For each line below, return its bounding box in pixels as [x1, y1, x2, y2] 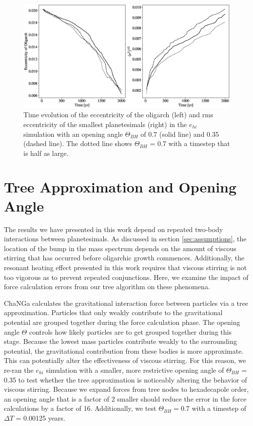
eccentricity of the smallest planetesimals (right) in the [23, 119, 187, 129]
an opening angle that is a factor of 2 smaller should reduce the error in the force [4, 393, 247, 404]
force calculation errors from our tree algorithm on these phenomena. [4, 281, 210, 292]
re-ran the [4, 365, 34, 375]
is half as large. [23, 148, 69, 158]
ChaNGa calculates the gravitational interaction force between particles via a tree [4, 298, 248, 308]
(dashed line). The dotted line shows [23, 138, 133, 149]
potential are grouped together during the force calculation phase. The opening [4, 317, 240, 327]
